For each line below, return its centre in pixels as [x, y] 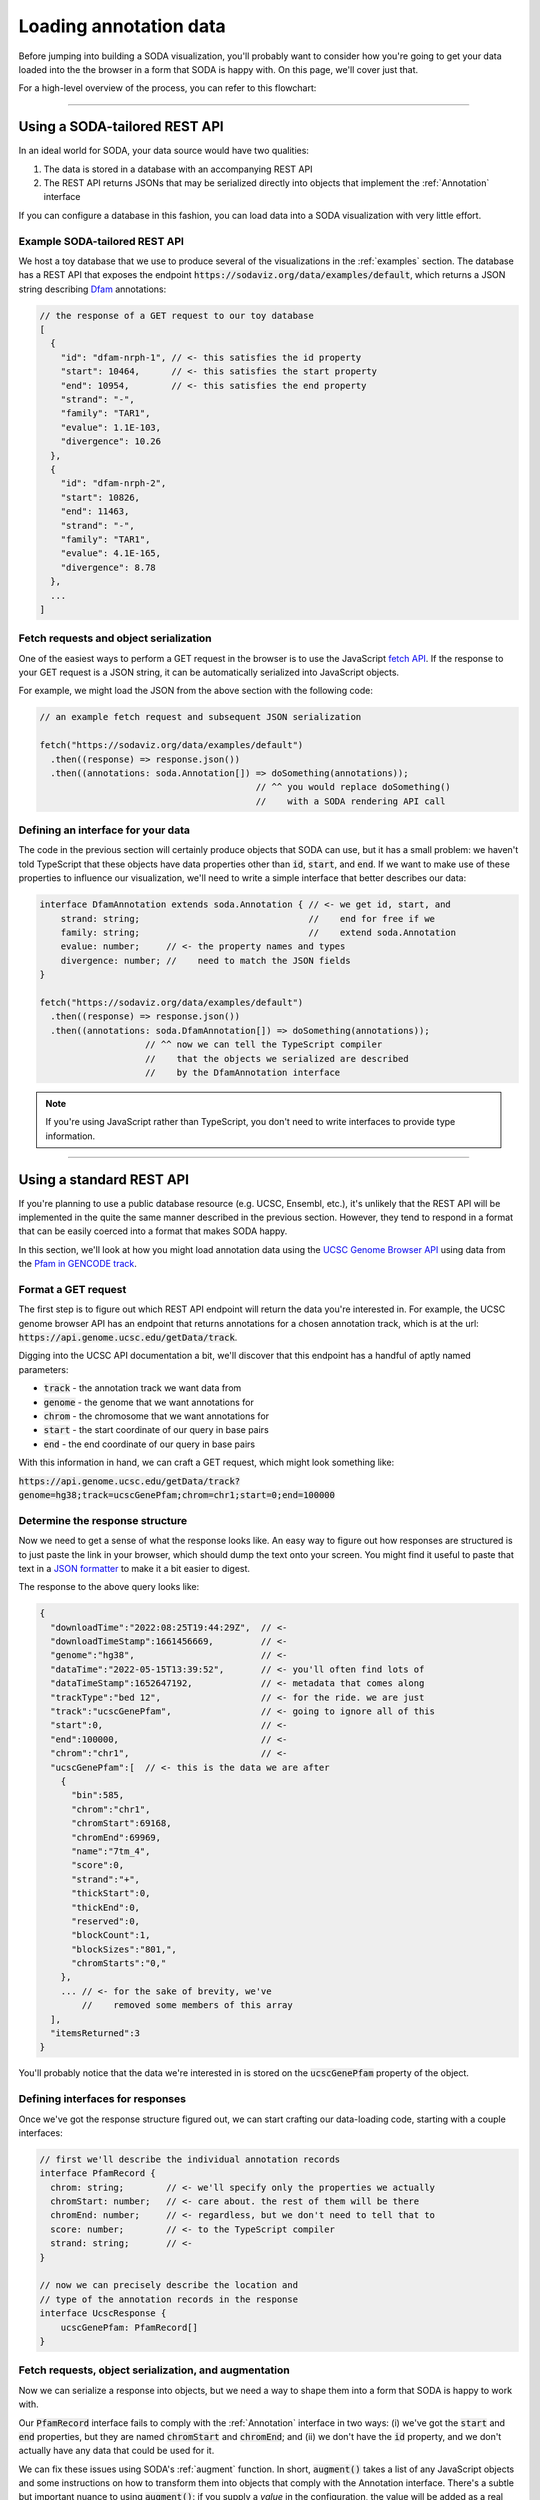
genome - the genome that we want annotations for [148, 1402]
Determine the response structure [103, 1520]
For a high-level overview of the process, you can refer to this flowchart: [167, 88]
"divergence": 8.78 [108, 567]
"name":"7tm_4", [111, 1851]
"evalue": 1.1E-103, [111, 427]
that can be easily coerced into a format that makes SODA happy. [153, 1231]
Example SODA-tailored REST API [101, 241]
